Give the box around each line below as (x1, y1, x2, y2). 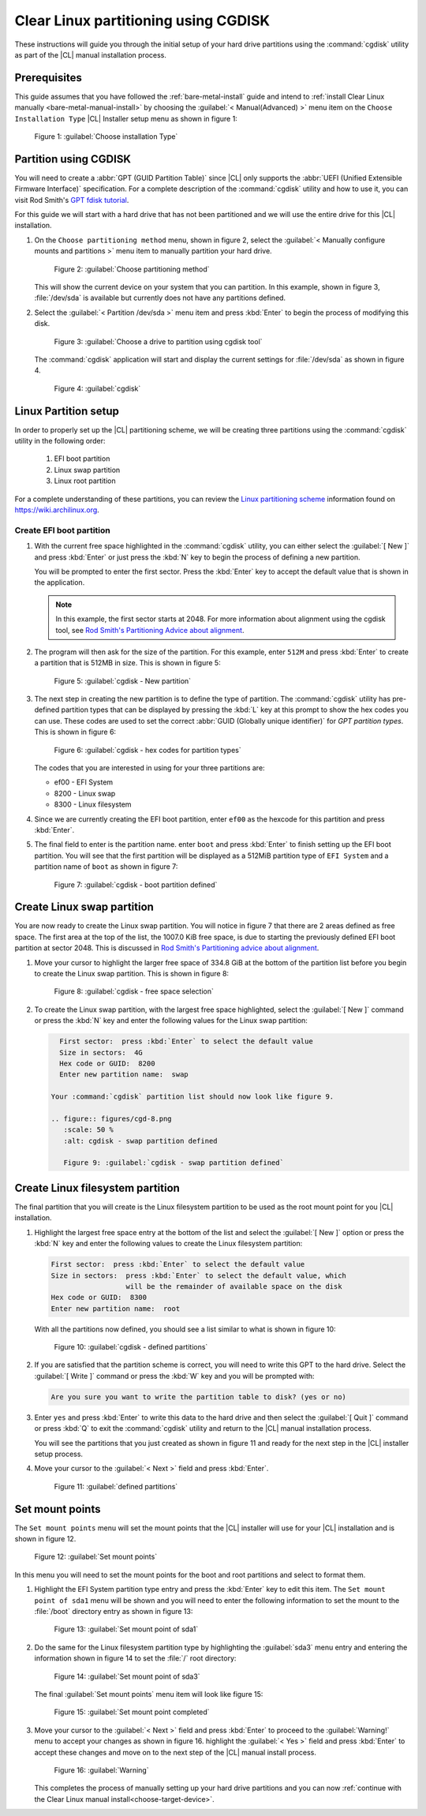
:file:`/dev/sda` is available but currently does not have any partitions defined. (34, 293, 286, 303)
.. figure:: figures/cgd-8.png (50, 1114, 173, 1123)
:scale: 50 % (63, 1125, 114, 1134)
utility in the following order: (14, 436, 106, 446)
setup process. (34, 1449, 83, 1458)
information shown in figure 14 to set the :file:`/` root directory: (34, 1653, 237, 1663)
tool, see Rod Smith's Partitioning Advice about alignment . (55, 625, 245, 635)
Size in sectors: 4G (59, 1048, 144, 1057)
